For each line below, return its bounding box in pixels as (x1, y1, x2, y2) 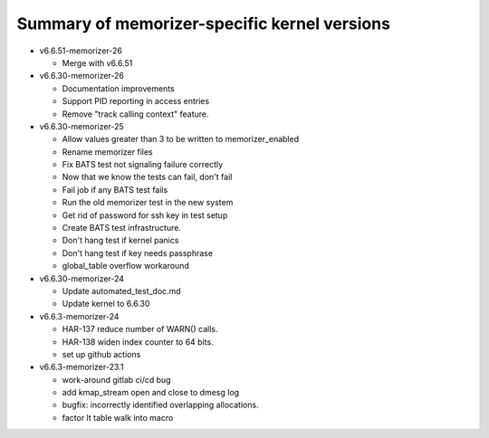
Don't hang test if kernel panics (62, 235, 179, 246)
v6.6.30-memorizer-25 (39, 120, 124, 131)
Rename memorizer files (62, 146, 153, 157)
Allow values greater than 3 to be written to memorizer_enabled (62, 134, 299, 145)
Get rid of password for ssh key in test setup (62, 209, 228, 221)
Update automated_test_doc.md (62, 285, 181, 296)
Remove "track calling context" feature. (62, 109, 209, 119)
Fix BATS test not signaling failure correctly (62, 159, 224, 170)
